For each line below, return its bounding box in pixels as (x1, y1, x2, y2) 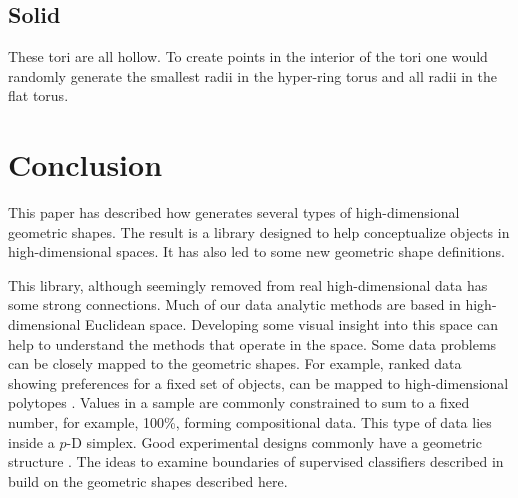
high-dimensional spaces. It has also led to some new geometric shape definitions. (8, 241, 505, 262)
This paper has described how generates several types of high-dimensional (8, 202, 460, 223)
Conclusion (8, 144, 163, 185)
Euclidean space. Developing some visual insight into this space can (85, 314, 499, 335)
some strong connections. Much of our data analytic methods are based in (8, 294, 461, 315)
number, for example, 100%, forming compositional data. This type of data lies (8, 412, 492, 433)
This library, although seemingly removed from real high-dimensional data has (8, 274, 488, 295)
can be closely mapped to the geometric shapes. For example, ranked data (8, 353, 462, 374)
